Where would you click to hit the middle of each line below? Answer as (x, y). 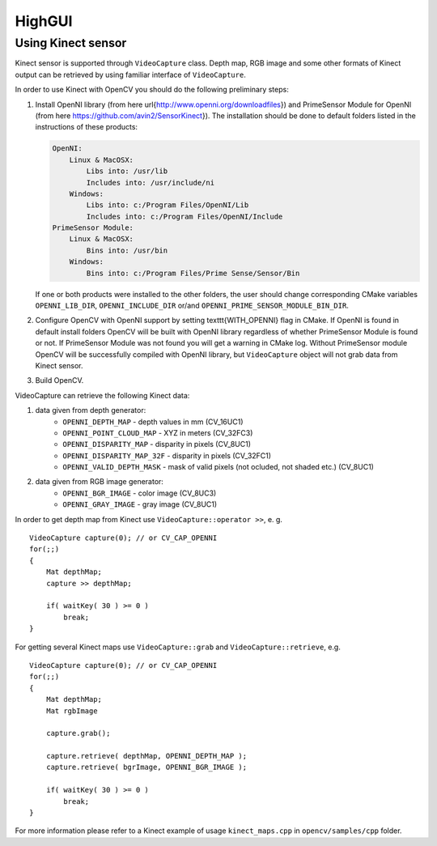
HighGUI (44, 21)
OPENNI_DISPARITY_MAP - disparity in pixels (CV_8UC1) (157, 444)
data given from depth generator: (91, 410)
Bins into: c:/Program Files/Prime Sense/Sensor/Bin (193, 273)
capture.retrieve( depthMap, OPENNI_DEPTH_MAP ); (146, 756)
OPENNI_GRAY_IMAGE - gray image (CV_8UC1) (140, 504)
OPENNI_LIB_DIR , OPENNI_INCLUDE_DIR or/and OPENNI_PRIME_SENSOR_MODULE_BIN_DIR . (192, 305)
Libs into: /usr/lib (127, 171)
